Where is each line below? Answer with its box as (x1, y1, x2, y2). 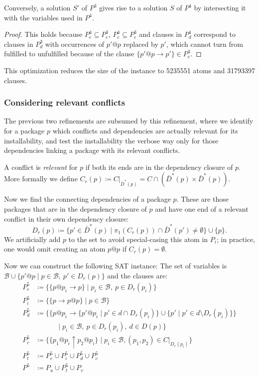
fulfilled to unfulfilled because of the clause (4, 48, 134, 59)
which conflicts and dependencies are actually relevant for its (52, 125, 238, 135)
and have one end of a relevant (155, 203, 249, 214)
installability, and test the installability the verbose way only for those (4, 135, 219, 145)
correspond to (194, 29, 236, 39)
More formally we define (4, 173, 78, 184)
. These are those (176, 194, 229, 204)
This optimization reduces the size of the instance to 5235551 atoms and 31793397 (4, 65, 255, 75)
